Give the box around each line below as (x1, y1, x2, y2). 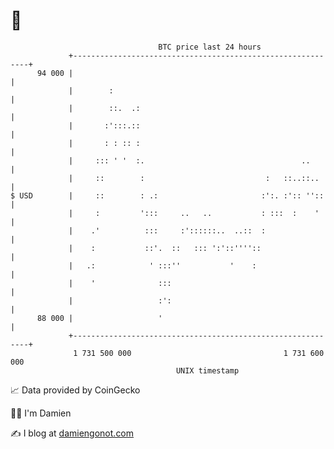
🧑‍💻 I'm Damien (10, 407, 72, 419)
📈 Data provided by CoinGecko (10, 384, 141, 396)
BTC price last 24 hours (158, 42, 262, 52)
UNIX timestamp (175, 365, 240, 376)
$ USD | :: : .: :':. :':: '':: (10, 190, 325, 201)
